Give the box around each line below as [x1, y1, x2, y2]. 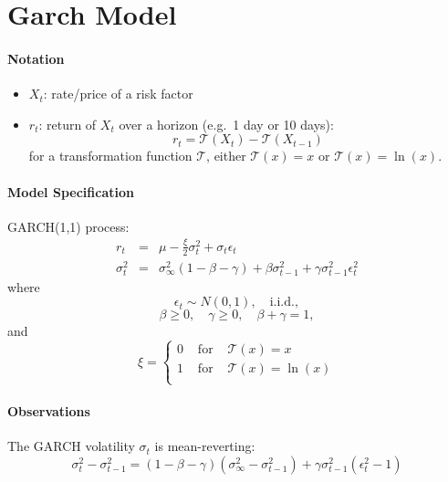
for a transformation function [28, 146, 193, 165]
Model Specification [7, 182, 134, 201]
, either [206, 146, 246, 165]
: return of [38, 114, 97, 133]
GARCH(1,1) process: [7, 216, 130, 236]
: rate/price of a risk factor [43, 84, 193, 103]
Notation [7, 48, 65, 68]
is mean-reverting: [154, 436, 255, 456]
